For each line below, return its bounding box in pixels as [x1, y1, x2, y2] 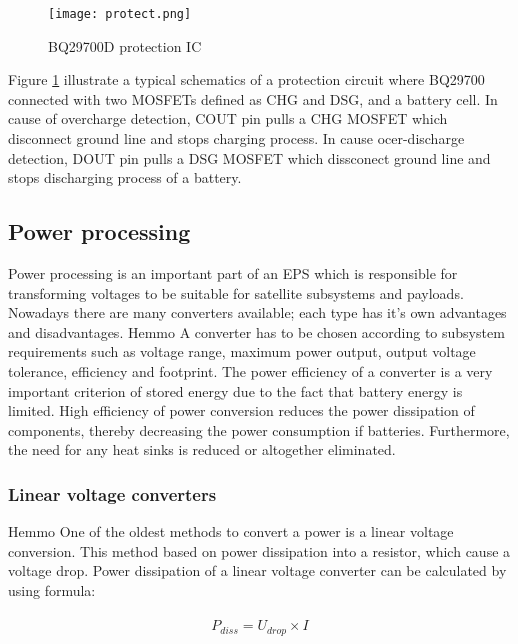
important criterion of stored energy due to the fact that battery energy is [8, 380, 463, 401]
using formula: [8, 579, 96, 600]
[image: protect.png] [48, 7, 192, 21]
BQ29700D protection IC [48, 35, 202, 56]
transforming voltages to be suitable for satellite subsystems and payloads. [8, 282, 464, 303]
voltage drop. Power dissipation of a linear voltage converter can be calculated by [8, 560, 507, 581]
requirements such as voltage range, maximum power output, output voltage [8, 341, 476, 362]
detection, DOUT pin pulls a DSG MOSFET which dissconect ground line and [8, 147, 491, 168]
